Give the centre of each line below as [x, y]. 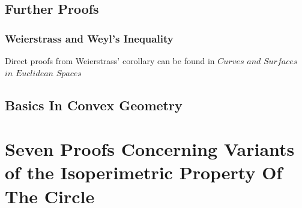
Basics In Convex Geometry [94, 105]
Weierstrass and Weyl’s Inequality [89, 38]
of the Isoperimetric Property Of [144, 172]
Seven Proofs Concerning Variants [150, 149]
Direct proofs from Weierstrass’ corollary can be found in [110, 61]
